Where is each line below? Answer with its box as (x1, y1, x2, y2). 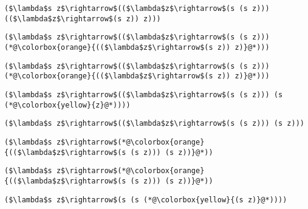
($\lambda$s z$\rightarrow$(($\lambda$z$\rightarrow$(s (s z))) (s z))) (4, 119, 304, 128)
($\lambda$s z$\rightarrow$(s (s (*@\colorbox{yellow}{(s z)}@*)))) (4, 195, 287, 204)
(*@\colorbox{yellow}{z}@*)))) (4, 100, 131, 109)
